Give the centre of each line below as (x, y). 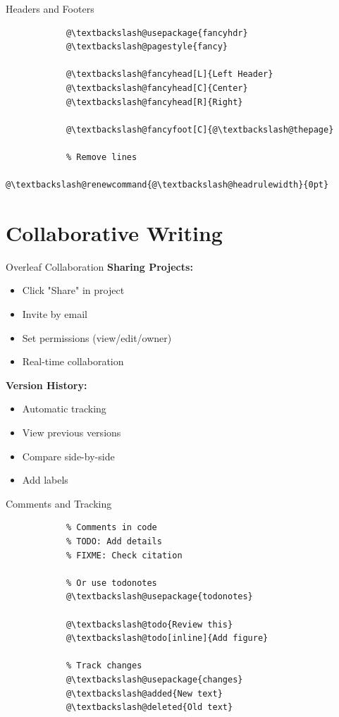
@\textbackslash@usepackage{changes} (154, 679)
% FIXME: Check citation (124, 555)
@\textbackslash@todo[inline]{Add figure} (167, 638)
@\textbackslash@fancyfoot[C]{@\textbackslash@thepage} (200, 129)
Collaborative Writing (114, 232)
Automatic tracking (64, 409)
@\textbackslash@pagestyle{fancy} (147, 47)
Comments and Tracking (59, 503)
